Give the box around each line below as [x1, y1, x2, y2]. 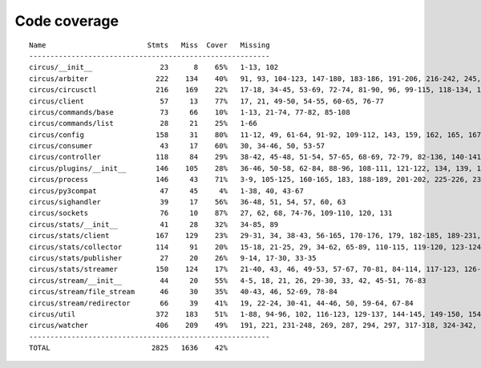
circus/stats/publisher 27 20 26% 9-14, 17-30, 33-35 [29, 253, 317, 262]
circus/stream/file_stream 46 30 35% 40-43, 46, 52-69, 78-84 [29, 287, 338, 297]
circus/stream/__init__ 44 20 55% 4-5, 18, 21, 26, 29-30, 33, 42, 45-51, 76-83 [29, 276, 426, 285]
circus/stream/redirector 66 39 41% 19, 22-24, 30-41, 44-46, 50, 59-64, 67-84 [29, 298, 414, 308]
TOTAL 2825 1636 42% [29, 343, 228, 353]
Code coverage [14, 12, 119, 30]
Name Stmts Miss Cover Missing [29, 40, 270, 50]
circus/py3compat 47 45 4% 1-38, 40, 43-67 [29, 186, 304, 196]
